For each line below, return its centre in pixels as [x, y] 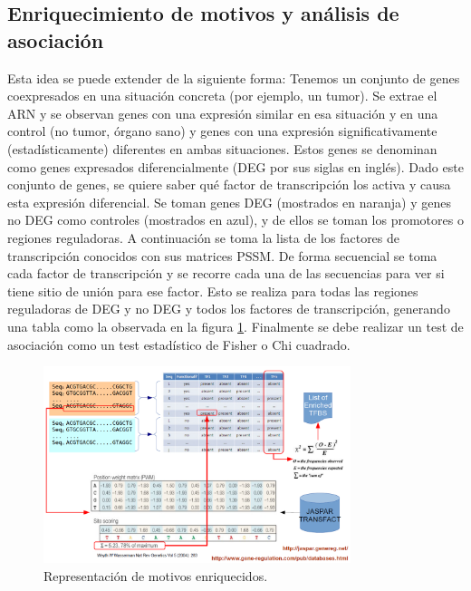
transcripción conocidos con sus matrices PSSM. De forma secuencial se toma [222, 255]
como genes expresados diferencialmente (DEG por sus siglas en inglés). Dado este [235, 166]
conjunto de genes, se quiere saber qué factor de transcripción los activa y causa [229, 184]
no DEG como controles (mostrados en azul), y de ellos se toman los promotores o [235, 220]
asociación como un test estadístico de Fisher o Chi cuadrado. [179, 344]
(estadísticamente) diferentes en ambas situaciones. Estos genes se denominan [222, 148]
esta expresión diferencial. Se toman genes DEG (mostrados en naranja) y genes [229, 202]
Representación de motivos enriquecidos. [156, 575]
